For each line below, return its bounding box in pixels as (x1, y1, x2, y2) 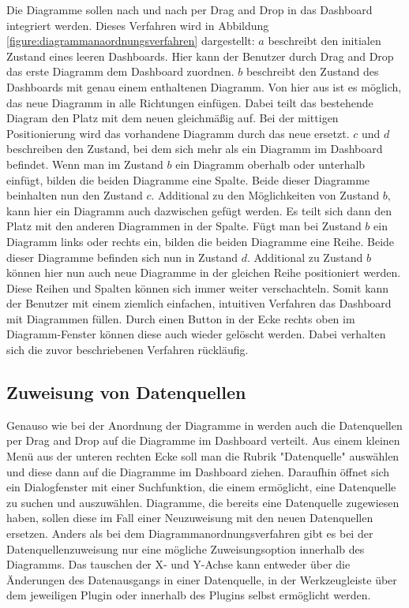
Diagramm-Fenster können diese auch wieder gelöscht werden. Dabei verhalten (6, 326, 386, 342)
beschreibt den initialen (268, 32, 381, 49)
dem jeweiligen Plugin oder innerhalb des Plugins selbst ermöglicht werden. (6, 587, 371, 603)
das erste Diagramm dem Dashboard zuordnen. (6, 63, 235, 80)
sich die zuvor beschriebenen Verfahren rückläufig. (6, 341, 249, 358)
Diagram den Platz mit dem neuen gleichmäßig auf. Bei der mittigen (6, 110, 339, 126)
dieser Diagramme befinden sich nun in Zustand (6, 248, 238, 265)
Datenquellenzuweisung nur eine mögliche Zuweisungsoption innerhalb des (6, 540, 365, 557)
